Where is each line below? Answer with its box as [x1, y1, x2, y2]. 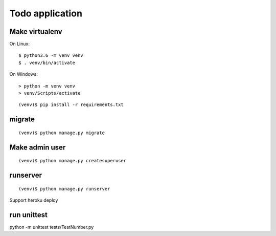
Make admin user [9, 143, 66, 152]
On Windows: [9, 71, 38, 77]
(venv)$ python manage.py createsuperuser [18, 158, 127, 164]
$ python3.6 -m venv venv [18, 53, 84, 58]
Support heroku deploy [9, 197, 58, 203]
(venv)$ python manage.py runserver [18, 186, 110, 191]
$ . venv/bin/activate [18, 59, 76, 66]
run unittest [9, 210, 48, 219]
